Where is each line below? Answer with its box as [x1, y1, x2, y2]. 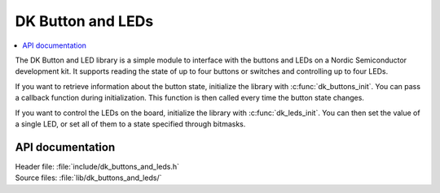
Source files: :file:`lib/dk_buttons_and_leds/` [15, 173, 162, 182]
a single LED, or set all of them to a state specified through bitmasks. [15, 118, 246, 129]
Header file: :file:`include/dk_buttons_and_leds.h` [15, 161, 179, 171]
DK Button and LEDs [15, 12, 154, 30]
